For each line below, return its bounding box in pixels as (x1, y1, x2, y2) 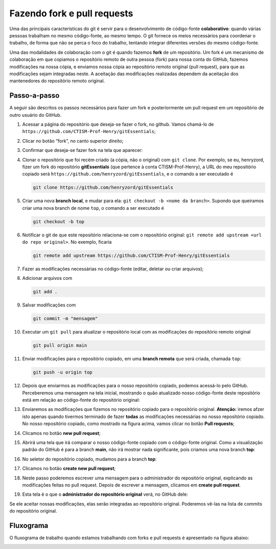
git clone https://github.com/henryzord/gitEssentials (33, 185, 173, 190)
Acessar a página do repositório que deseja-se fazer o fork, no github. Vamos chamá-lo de (22, 121, 214, 127)
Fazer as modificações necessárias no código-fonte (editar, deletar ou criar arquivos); (22, 266, 204, 272)
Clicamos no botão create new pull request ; (22, 466, 116, 472)
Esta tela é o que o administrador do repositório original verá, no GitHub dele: (22, 491, 189, 497)
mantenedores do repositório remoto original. (9, 78, 105, 84)
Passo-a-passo (9, 91, 60, 100)
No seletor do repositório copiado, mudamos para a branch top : (22, 456, 157, 462)
